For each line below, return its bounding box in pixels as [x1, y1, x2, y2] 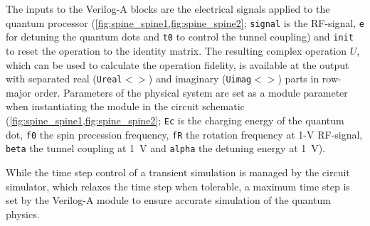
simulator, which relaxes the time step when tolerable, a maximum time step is [6, 178, 350, 193]
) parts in [277, 71, 319, 86]
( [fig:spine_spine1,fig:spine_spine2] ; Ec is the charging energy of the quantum [6, 112, 344, 127]
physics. [6, 206, 40, 221]
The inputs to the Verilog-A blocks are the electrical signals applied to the [6, 1, 330, 16]
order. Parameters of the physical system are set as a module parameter [34, 85, 348, 99]
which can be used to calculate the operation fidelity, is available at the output [6, 57, 349, 72]
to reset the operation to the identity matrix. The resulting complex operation [6, 43, 347, 58]
